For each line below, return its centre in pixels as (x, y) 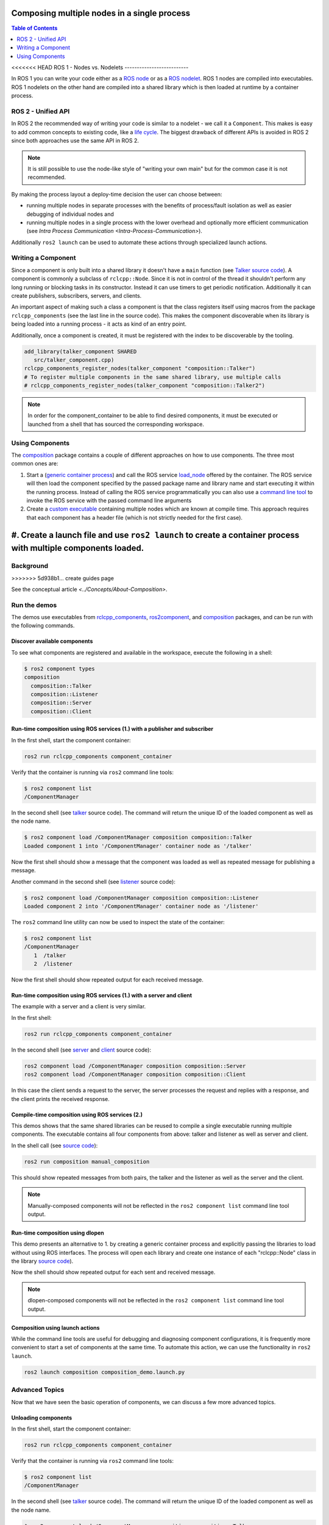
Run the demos (34, 605)
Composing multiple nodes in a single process (101, 13)
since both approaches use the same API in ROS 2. (75, 141)
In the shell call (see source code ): (55, 1145)
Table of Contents (34, 28)
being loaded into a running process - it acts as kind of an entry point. (99, 324)
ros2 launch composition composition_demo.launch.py (104, 1372)
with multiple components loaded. (78, 548)
